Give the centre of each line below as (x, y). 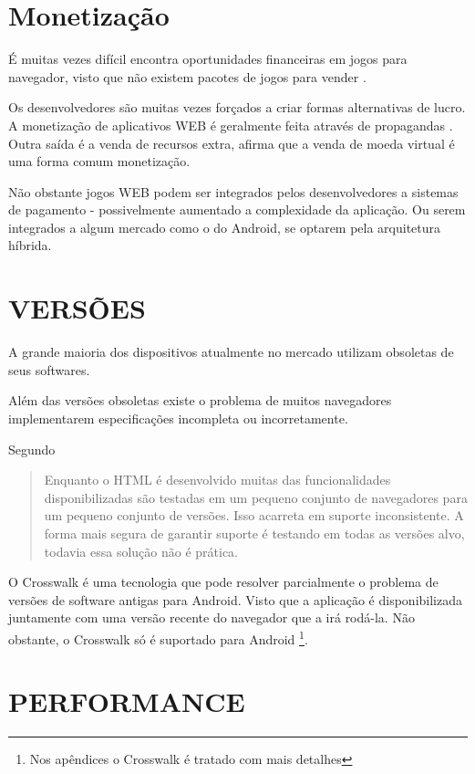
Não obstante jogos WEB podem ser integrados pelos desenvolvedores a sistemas (233, 191)
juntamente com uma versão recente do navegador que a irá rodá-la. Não (212, 617)
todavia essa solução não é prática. (141, 551)
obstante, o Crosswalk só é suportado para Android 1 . (158, 637)
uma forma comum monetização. (99, 161)
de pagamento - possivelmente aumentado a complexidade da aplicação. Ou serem (237, 209)
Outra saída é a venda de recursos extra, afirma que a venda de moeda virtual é (232, 143)
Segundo (32, 449)
